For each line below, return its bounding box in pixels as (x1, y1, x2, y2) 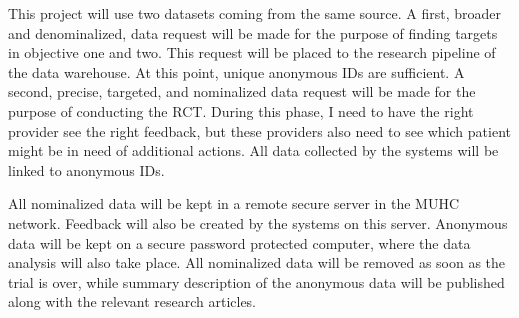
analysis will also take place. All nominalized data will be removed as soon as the (8, 252, 506, 273)
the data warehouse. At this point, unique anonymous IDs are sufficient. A (8, 61, 465, 82)
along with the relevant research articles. (8, 291, 257, 312)
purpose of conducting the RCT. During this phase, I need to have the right (8, 100, 474, 121)
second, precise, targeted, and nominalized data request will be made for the (8, 81, 476, 102)
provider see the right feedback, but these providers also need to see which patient (8, 120, 511, 141)
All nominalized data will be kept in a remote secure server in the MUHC (8, 193, 459, 214)
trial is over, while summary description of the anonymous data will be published (8, 271, 505, 292)
